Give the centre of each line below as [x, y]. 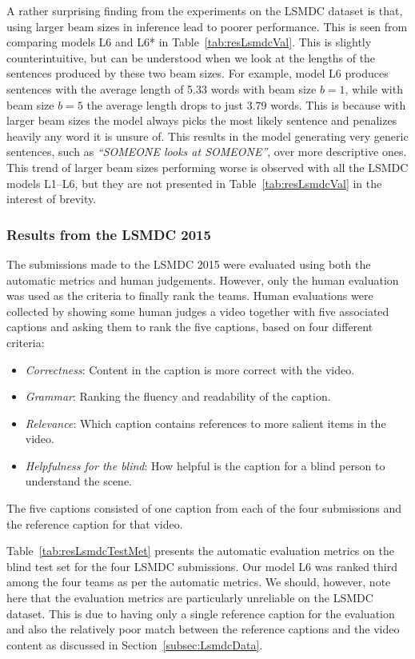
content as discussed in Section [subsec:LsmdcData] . [135, 644]
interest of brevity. [52, 199]
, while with [374, 88]
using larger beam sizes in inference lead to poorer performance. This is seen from [207, 26]
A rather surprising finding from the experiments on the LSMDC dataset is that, [205, 10]
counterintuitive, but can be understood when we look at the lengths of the [191, 57]
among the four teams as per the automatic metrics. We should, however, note [199, 582]
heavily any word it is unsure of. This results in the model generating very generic [207, 136]
